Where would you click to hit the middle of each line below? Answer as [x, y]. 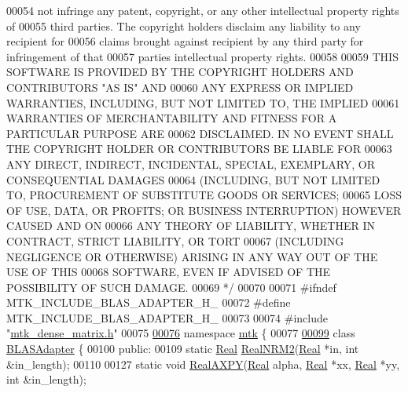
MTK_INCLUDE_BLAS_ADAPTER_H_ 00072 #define [149, 302]
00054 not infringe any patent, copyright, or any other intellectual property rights [203, 10]
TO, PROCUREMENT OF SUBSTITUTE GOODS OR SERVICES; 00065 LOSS [204, 195]
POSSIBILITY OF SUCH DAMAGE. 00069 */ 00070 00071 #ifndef [171, 287]
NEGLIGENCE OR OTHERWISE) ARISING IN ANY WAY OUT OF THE [192, 256]
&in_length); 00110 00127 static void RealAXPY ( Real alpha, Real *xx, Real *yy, [203, 364]
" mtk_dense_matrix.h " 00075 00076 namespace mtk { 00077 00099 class [181, 333]
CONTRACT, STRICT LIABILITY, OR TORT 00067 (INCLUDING [175, 240]
